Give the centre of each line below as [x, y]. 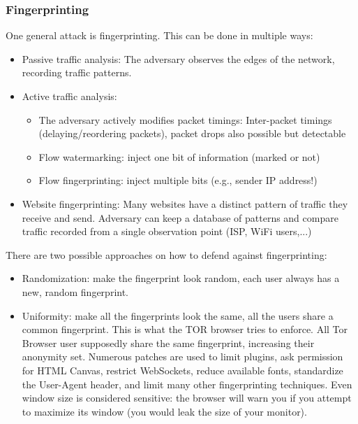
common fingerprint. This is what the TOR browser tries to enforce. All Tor [185, 329]
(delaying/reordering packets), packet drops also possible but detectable [192, 133]
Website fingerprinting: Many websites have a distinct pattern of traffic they [185, 203]
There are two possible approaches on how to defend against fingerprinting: [166, 254]
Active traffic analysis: [69, 96]
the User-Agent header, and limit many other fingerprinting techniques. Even [187, 384]
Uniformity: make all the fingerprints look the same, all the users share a [178, 315]
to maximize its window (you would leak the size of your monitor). [164, 411]
